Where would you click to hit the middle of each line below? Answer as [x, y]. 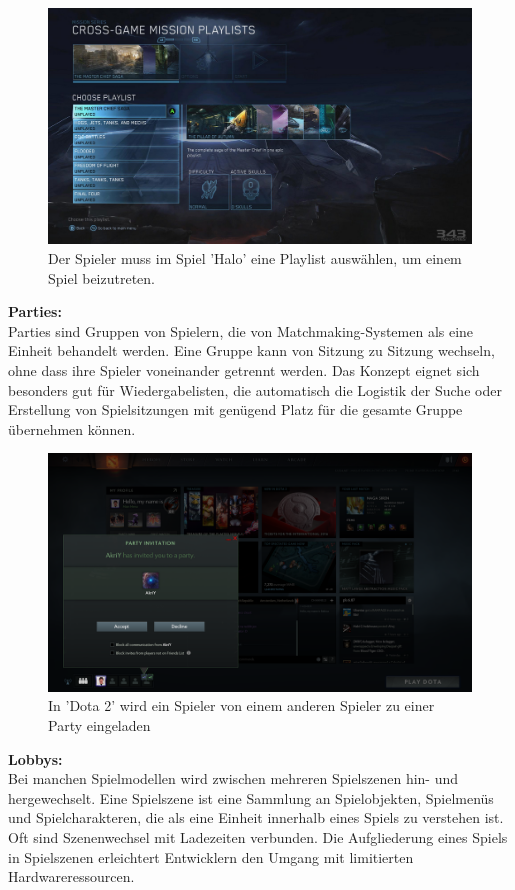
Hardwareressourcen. [71, 876]
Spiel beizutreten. [102, 277]
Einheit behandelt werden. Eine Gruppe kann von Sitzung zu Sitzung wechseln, [251, 350]
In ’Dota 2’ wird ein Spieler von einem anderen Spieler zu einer [241, 705]
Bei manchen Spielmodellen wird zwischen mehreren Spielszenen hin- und [233, 778]
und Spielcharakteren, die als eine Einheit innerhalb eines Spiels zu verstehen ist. [256, 817]
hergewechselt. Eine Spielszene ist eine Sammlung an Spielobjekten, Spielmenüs [251, 797]
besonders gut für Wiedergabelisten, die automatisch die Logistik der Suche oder [255, 389]
